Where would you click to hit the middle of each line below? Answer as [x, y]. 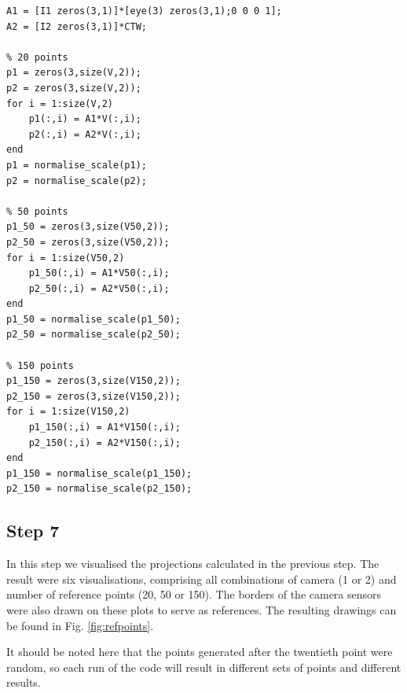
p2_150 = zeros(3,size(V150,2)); [93, 396]
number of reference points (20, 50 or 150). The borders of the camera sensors [194, 594]
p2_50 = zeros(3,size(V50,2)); [88, 242]
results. [24, 682]
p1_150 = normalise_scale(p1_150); [99, 473]
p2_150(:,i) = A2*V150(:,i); [104, 442]
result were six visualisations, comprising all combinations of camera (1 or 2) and [202, 579]
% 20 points [37, 57]
